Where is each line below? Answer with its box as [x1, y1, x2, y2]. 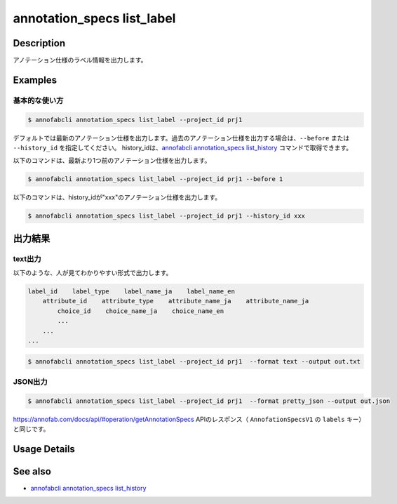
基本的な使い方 [13, 95, 64, 105]
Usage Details [13, 443, 75, 455]
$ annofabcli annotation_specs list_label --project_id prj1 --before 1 [27, 175, 283, 183]
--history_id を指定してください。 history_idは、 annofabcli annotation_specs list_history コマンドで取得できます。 [13, 144, 353, 152]
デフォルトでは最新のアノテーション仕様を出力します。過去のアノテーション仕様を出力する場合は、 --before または [13, 133, 350, 142]
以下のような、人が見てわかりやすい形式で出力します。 [13, 269, 173, 277]
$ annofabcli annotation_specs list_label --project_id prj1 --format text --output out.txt [27, 357, 361, 365]
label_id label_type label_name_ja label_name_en [27, 288, 235, 296]
